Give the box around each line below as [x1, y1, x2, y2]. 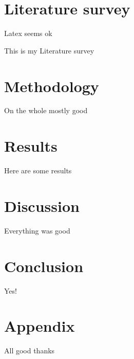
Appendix [4, 315, 75, 336]
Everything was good [4, 225, 70, 236]
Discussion [4, 195, 80, 216]
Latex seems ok [4, 28, 52, 39]
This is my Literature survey [4, 45, 94, 56]
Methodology [4, 75, 99, 96]
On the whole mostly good [4, 105, 88, 116]
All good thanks [4, 345, 55, 356]
